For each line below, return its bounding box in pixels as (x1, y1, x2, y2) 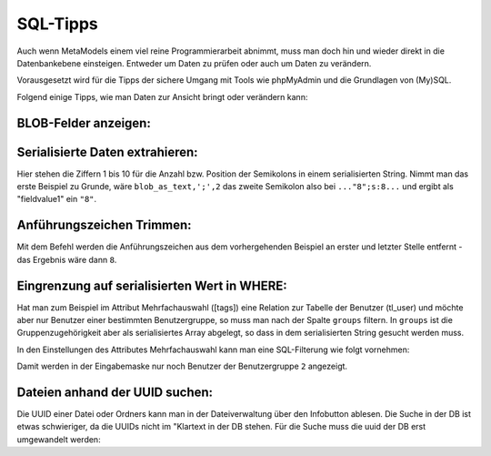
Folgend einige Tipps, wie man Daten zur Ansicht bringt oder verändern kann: (16, 91, 308, 102)
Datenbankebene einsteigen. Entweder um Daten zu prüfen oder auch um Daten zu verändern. (16, 57, 372, 68)
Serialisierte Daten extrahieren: (16, 144, 199, 159)
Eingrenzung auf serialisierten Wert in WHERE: (16, 278, 287, 293)
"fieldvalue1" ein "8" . (16, 194, 97, 205)
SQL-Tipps (16, 14, 99, 34)
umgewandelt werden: (16, 433, 101, 445)
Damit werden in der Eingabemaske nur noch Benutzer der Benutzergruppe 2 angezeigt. (16, 360, 348, 372)
